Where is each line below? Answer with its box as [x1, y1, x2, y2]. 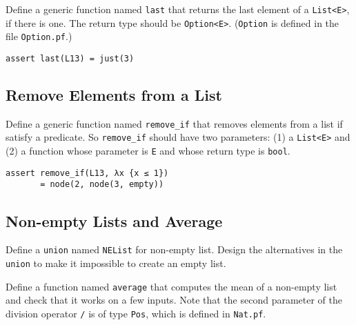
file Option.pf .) [6, 29, 72, 43]
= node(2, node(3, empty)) [40, 179, 164, 190]
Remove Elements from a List [6, 84, 222, 106]
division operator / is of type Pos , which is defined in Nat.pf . [6, 306, 266, 320]
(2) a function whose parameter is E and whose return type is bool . [6, 144, 290, 158]
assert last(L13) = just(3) [6, 53, 135, 63]
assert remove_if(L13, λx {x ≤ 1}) [6, 168, 169, 178]
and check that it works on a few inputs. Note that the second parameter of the [6, 293, 342, 307]
